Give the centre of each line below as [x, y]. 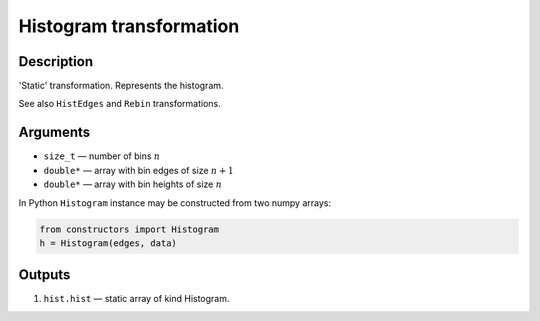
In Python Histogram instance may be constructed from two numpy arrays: [175, 202]
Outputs [44, 275]
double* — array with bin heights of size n [133, 184]
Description [56, 61]
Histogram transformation [129, 26]
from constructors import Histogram [129, 229]
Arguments [54, 132]
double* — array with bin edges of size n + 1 [138, 170]
